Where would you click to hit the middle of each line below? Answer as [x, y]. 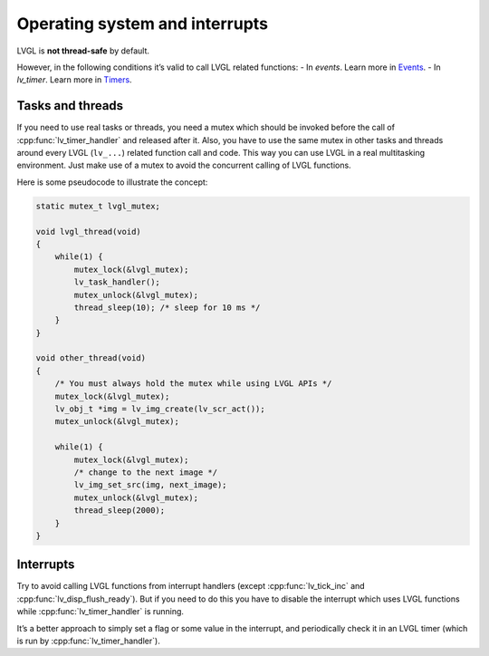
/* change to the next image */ [145, 472]
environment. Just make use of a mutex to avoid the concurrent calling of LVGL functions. [184, 165]
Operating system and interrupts [143, 24]
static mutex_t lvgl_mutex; [98, 206]
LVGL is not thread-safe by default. [83, 51]
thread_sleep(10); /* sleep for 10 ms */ [167, 307]
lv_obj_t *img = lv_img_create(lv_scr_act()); [160, 409]
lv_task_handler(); [117, 282]
